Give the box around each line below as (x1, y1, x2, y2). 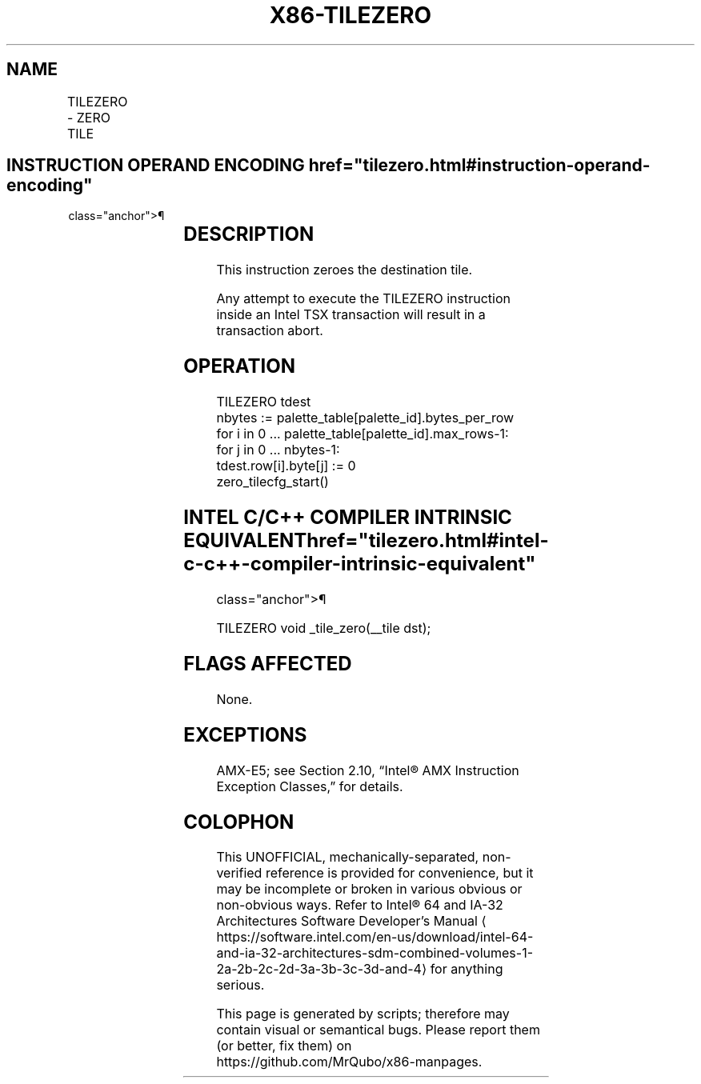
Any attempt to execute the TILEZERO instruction (216, 290, 511, 307)
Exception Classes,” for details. (216, 778, 403, 794)
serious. (216, 977, 265, 994)
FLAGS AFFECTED (183, 651, 352, 675)
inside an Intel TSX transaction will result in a (216, 306, 486, 323)
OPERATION (183, 354, 296, 378)
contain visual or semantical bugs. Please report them (216, 1022, 540, 1038)
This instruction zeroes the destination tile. (216, 262, 473, 278)
